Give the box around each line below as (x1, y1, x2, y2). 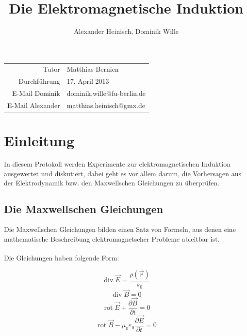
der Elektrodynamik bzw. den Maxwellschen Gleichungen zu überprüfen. (4, 178, 219, 188)
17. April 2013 (66, 76, 109, 86)
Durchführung (18, 76, 60, 86)
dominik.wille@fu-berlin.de (66, 88, 146, 98)
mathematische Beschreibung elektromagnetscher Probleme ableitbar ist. (4, 233, 220, 244)
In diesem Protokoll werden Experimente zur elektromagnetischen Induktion (4, 159, 231, 169)
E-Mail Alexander (7, 100, 60, 110)
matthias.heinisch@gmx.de (66, 100, 145, 110)
